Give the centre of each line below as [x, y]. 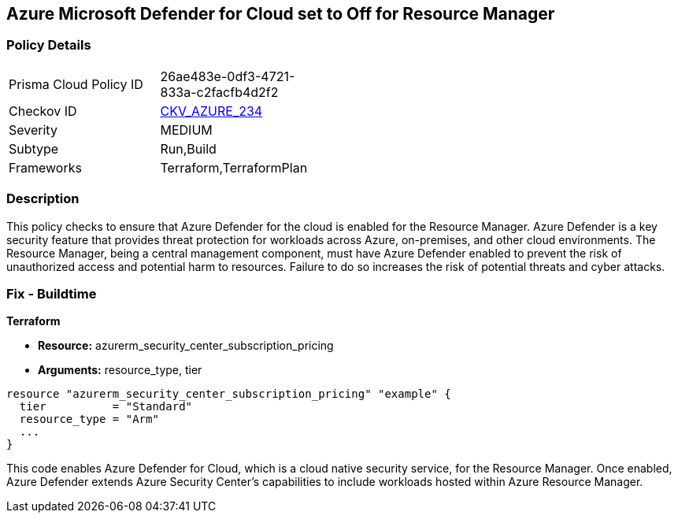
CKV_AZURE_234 [211, 111]
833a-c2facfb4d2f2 [219, 92]
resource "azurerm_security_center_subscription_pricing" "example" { [229, 394]
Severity [33, 130]
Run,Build [188, 148]
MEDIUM [186, 130]
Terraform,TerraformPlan [234, 167]
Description [43, 199]
